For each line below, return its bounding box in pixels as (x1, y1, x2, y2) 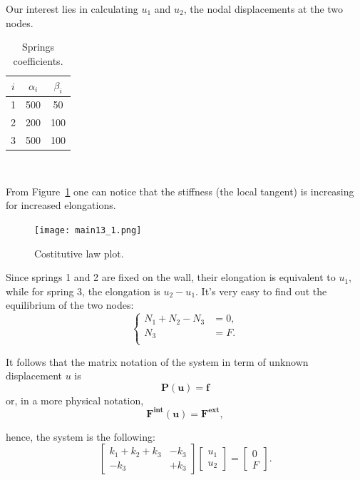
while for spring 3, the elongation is (6, 283, 160, 298)
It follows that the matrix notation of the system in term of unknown (6, 354, 309, 369)
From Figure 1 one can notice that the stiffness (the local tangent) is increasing (6, 183, 354, 198)
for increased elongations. (6, 198, 116, 213)
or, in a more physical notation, (6, 392, 144, 407)
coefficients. (13, 53, 63, 68)
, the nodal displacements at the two (183, 1, 344, 16)
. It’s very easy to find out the (195, 283, 327, 298)
